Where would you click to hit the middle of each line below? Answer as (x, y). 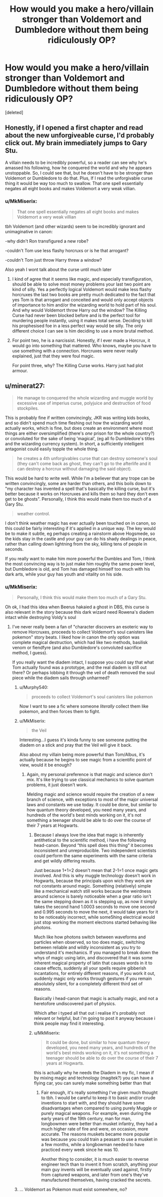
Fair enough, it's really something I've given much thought (100, 1093)
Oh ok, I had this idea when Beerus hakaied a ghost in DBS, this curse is (77, 607)
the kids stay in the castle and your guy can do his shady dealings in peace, (81, 538)
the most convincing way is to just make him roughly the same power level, (80, 564)
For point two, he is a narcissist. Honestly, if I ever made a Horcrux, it (81, 340)
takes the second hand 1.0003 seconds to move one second (94, 907)
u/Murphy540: (34, 687)
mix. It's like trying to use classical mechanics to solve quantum (90, 780)
